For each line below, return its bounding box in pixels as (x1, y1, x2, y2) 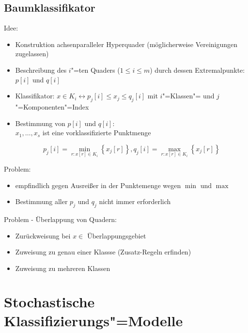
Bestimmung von (15, 118, 65, 128)
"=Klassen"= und (162, 91, 215, 101)
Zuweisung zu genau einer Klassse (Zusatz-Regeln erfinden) (15, 247, 191, 257)
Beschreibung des (15, 64, 67, 75)
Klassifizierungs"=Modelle (4, 310, 183, 330)
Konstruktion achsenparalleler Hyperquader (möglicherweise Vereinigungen (15, 39, 238, 49)
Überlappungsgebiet (87, 230, 146, 240)
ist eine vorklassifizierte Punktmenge (42, 127, 151, 138)
